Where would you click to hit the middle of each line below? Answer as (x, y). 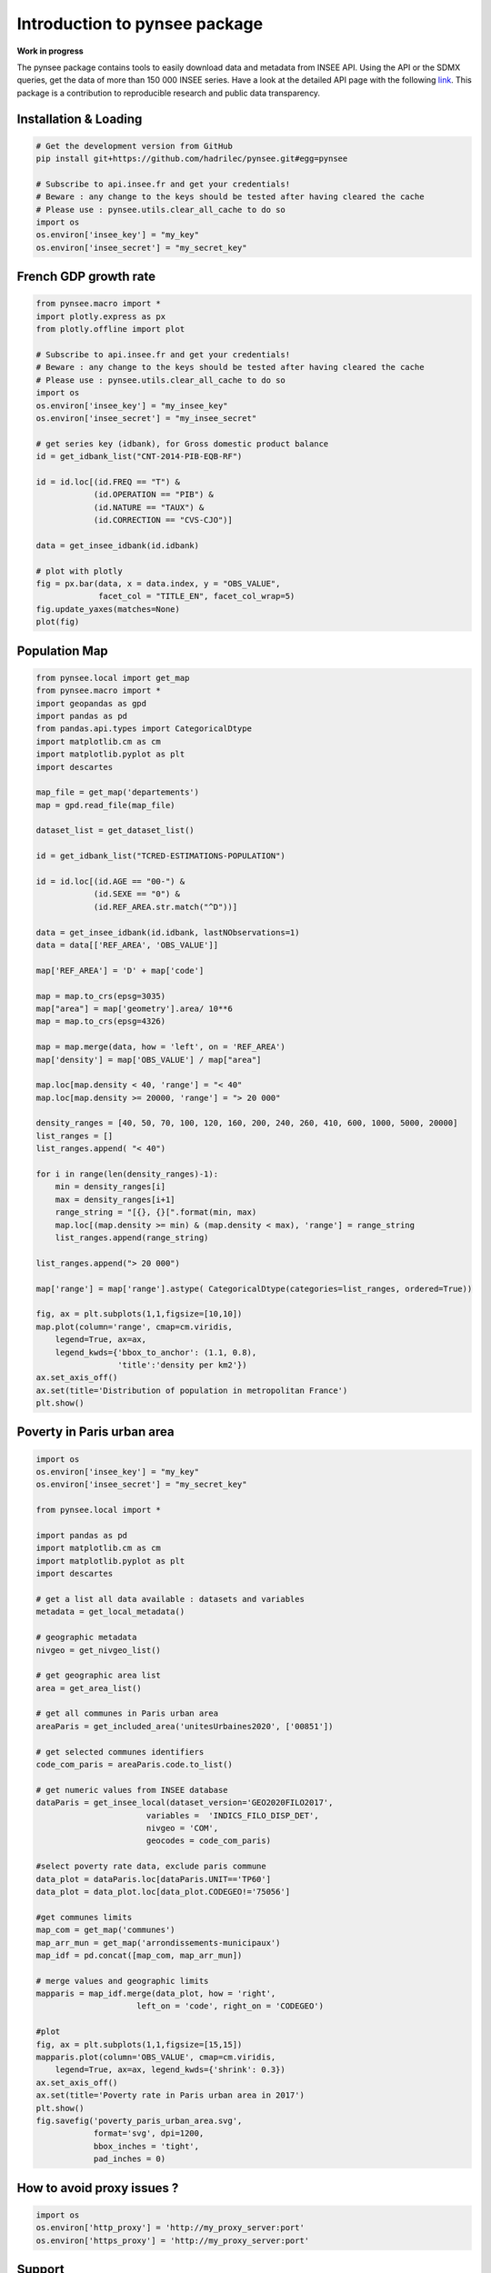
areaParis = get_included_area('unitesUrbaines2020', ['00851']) (185, 1726)
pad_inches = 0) (130, 2159)
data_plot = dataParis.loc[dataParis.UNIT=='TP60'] (154, 1879)
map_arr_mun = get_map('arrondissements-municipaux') (158, 1943)
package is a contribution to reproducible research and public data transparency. (169, 93)
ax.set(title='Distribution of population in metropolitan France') (192, 1390)
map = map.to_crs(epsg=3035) (101, 996)
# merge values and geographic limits (122, 1981)
